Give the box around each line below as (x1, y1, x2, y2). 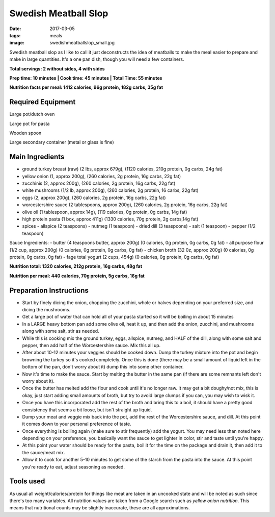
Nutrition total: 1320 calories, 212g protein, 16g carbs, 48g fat (9, 263, 143, 269)
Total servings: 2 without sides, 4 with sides (9, 65, 105, 71)
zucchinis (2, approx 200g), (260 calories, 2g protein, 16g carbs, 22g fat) (22, 180, 176, 186)
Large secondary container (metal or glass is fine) (9, 139, 114, 145)
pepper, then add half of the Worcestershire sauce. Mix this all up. (22, 342, 161, 348)
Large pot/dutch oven (9, 111, 55, 117)
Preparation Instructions (9, 286, 89, 294)
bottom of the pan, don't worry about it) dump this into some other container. (22, 364, 184, 370)
